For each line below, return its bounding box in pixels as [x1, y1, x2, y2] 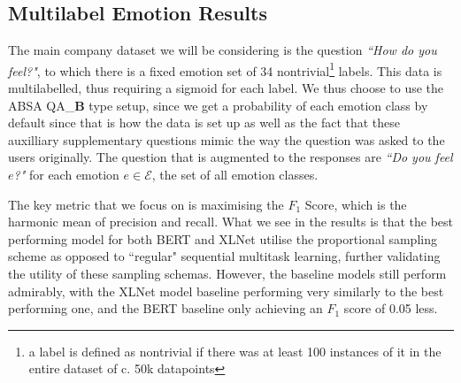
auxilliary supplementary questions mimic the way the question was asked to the [8, 130, 445, 149]
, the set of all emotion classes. [151, 165, 319, 184]
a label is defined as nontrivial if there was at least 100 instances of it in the [28, 341, 442, 360]
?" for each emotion [13, 165, 119, 184]
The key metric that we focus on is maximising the [8, 195, 284, 213]
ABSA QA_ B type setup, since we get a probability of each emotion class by [8, 96, 428, 114]
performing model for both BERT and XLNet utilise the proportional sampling [8, 229, 437, 248]
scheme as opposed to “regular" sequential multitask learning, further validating [8, 247, 441, 265]
